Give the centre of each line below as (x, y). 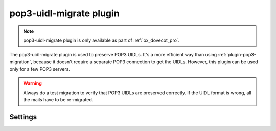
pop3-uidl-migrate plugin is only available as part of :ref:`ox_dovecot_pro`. (101, 40)
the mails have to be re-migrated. (58, 100)
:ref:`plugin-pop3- (237, 55)
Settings (23, 117)
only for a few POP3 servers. (40, 69)
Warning (32, 83)
